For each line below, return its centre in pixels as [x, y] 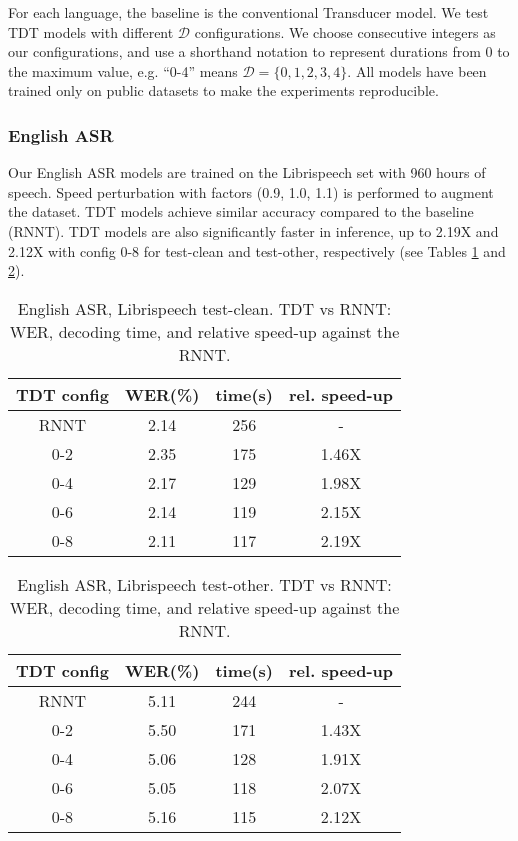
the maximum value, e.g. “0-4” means [123, 70]
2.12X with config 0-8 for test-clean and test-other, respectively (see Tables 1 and [257, 250]
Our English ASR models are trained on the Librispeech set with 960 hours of [247, 172]
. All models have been [417, 70]
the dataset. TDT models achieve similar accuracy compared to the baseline [241, 211]
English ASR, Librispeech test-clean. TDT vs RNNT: [204, 308]
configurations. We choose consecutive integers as [345, 31]
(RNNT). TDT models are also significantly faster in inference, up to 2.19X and [253, 230]
